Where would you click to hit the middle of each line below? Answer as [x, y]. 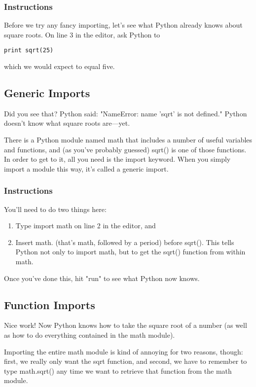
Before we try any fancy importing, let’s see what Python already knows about [123, 25]
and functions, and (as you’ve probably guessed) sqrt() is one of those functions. [125, 149]
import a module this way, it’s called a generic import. [86, 168]
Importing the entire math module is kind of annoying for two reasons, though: [124, 351]
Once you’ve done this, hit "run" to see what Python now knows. [102, 278]
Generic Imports [47, 93]
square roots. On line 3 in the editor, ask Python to [82, 34]
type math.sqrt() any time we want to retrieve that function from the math [118, 370]
